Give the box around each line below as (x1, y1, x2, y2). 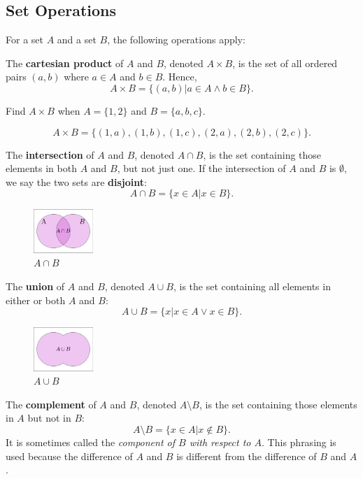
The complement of (6, 396, 97, 411)
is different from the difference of (176, 448, 317, 463)
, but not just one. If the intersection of (117, 161, 286, 176)
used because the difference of (6, 448, 133, 463)
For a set (6, 32, 43, 47)
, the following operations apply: (107, 32, 245, 47)
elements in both (6, 161, 77, 176)
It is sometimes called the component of (6, 435, 176, 450)
